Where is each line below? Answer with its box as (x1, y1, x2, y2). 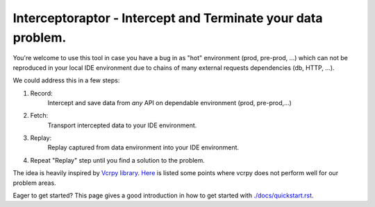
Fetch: (30, 111, 49, 120)
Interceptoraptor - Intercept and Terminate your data (12, 10, 323, 26)
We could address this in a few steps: (12, 76, 120, 84)
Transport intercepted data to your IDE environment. (47, 121, 197, 129)
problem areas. (12, 179, 56, 187)
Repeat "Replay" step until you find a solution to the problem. (30, 156, 205, 164)
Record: (30, 89, 53, 97)
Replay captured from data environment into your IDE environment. (47, 143, 240, 152)
